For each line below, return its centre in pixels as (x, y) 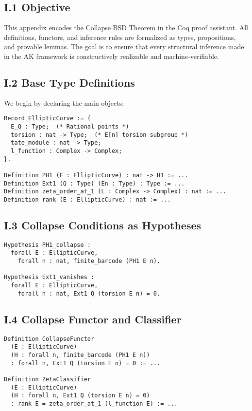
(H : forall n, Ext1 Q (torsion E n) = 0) (80, 396)
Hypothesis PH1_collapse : (47, 245)
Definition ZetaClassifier (47, 379)
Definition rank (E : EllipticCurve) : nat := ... (87, 199)
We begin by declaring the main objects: (64, 103)
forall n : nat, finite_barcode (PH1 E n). (89, 261)
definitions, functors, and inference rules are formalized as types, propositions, (120, 37)
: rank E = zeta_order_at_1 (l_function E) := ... (94, 403)
